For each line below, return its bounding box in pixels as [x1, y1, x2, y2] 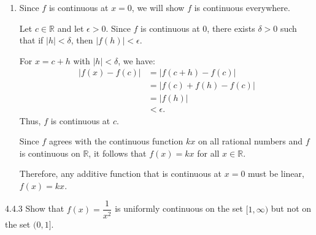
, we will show [131, 1, 185, 13]
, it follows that [88, 146, 147, 159]
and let [57, 21, 84, 34]
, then [71, 34, 93, 47]
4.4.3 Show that [5, 202, 64, 215]
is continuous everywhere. [194, 1, 290, 13]
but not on [271, 202, 312, 215]
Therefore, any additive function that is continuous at [19, 167, 222, 180]
